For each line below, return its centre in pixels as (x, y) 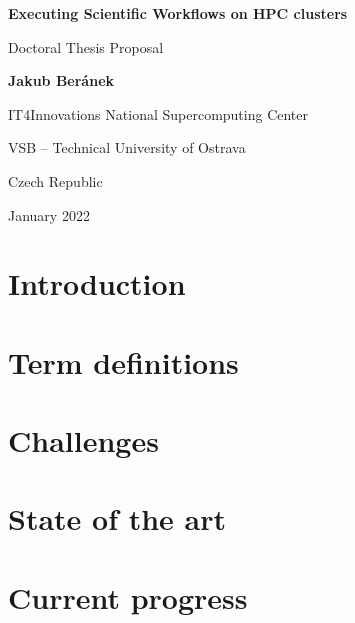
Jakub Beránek (61, 80)
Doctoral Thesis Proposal (86, 46)
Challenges (83, 440)
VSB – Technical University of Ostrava (127, 147)
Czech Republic (55, 180)
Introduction (97, 283)
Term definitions (123, 361)
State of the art (117, 518)
